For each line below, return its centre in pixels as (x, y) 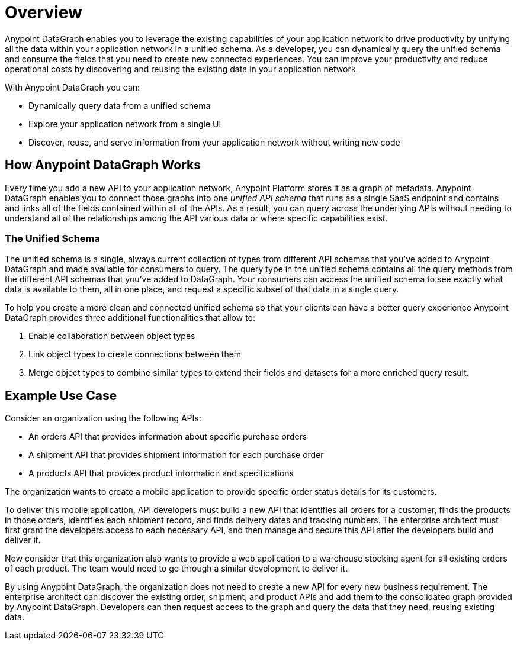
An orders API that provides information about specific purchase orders (168, 437)
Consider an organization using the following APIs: (103, 418)
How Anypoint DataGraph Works (103, 165)
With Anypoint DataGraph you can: (73, 87)
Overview (44, 12)
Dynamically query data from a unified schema (120, 105)
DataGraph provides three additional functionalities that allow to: (130, 318)
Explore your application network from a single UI (125, 124)
